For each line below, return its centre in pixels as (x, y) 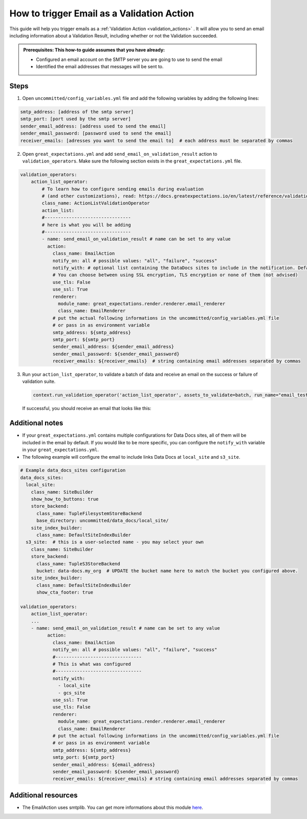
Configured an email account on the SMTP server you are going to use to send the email (129, 59)
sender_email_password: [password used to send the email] (96, 134)
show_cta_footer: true (65, 592)
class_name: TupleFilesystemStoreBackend (89, 513)
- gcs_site (72, 693)
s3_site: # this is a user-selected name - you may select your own (115, 542)
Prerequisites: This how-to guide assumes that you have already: (94, 50)
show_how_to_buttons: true (65, 499)
